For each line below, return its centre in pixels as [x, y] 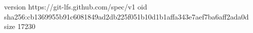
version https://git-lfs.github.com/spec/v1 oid [76, 6]
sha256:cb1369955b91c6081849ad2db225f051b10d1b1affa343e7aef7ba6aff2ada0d [126, 16]
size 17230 [20, 26]
